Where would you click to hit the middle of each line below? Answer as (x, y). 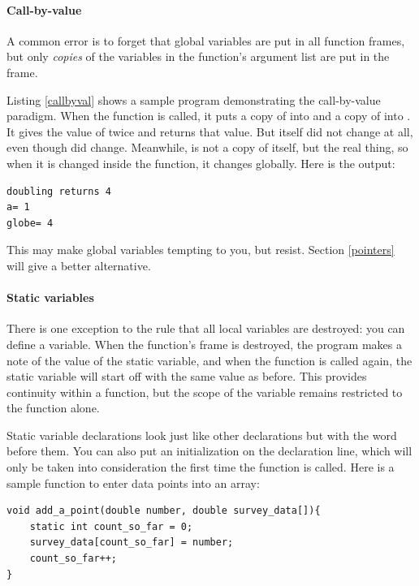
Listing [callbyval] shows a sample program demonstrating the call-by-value (194, 99)
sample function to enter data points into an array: (133, 483)
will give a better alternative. (79, 265)
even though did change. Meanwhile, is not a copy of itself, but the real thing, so (207, 147)
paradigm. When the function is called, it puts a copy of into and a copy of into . (209, 116)
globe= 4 (30, 223)
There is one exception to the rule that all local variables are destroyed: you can (206, 328)
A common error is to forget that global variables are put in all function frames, (206, 40)
